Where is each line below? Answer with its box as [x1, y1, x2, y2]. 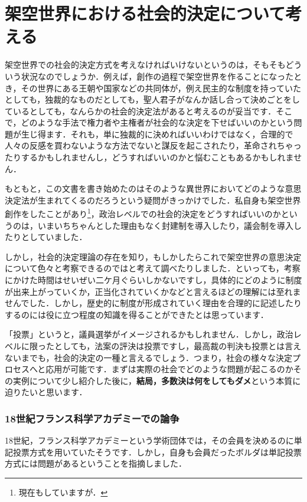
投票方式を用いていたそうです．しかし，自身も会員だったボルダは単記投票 [12, 445, 302, 458]
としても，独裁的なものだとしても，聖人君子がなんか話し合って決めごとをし [5, 93, 300, 106]
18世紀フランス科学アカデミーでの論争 [5, 411, 179, 425]
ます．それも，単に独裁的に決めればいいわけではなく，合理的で [45, 127, 293, 140]
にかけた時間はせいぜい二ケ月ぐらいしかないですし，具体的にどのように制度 [5, 274, 302, 286]
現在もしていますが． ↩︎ [18, 486, 108, 498]
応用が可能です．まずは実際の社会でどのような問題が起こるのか [45, 363, 293, 375]
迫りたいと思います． [5, 386, 87, 398]
